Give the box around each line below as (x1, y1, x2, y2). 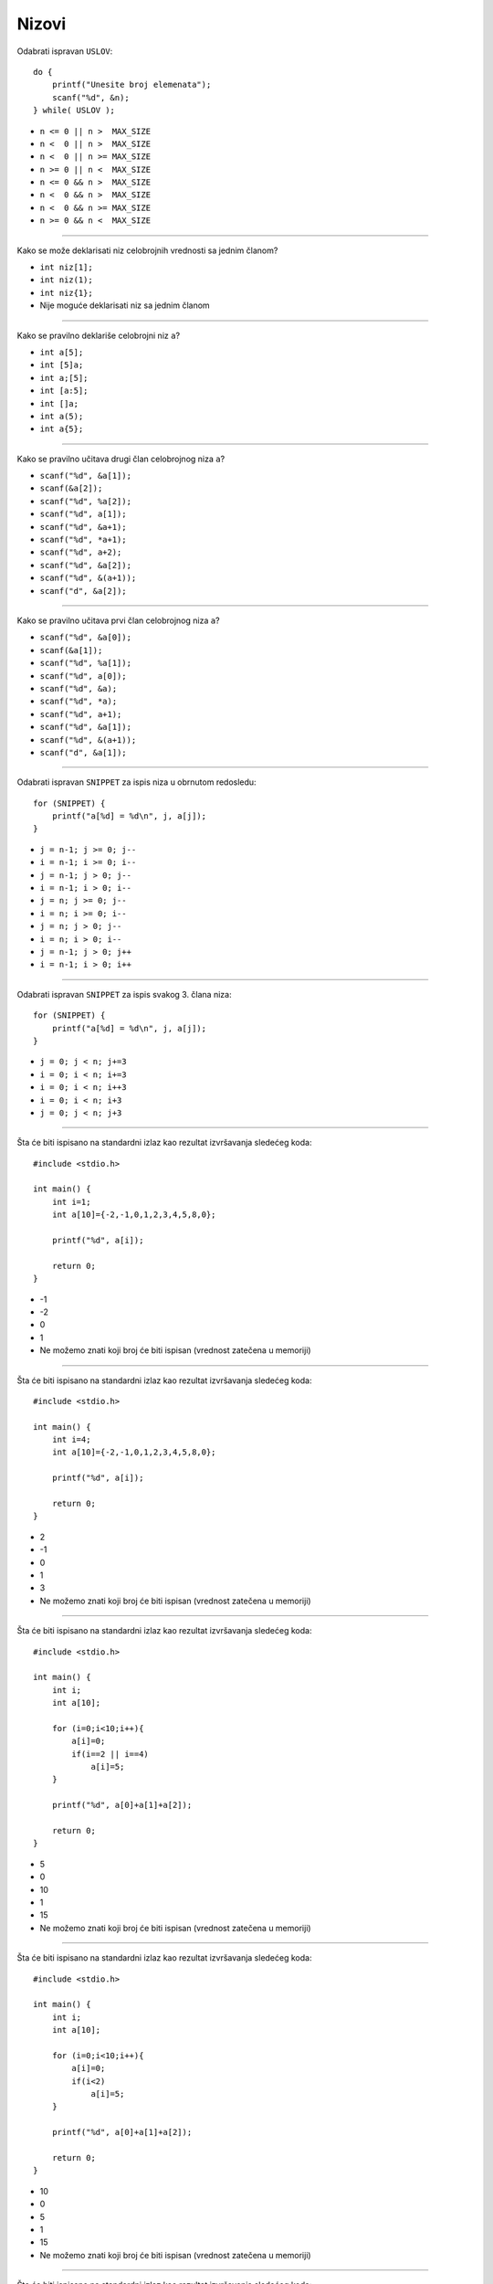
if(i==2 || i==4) (71, 1749, 150, 1759)
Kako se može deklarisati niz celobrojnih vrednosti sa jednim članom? (16, 245, 278, 256)
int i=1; (51, 1197, 91, 1207)
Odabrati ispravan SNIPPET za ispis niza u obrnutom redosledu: (16, 777, 257, 788)
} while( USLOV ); (33, 105, 116, 116)
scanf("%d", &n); (51, 92, 130, 102)
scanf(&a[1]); (39, 645, 103, 655)
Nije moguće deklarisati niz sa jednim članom (39, 300, 210, 311)
